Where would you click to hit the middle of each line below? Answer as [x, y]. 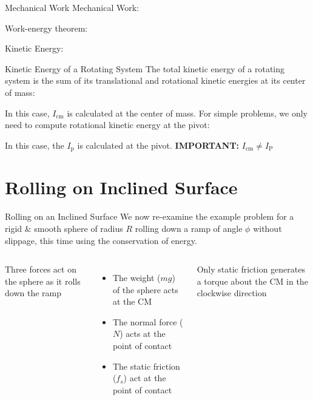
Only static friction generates [251, 269]
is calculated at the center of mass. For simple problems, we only [187, 113]
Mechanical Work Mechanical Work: [72, 7]
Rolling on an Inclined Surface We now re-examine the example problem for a [150, 216]
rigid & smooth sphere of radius [64, 228]
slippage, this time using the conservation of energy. [101, 240]
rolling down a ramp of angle [189, 228]
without [268, 228]
